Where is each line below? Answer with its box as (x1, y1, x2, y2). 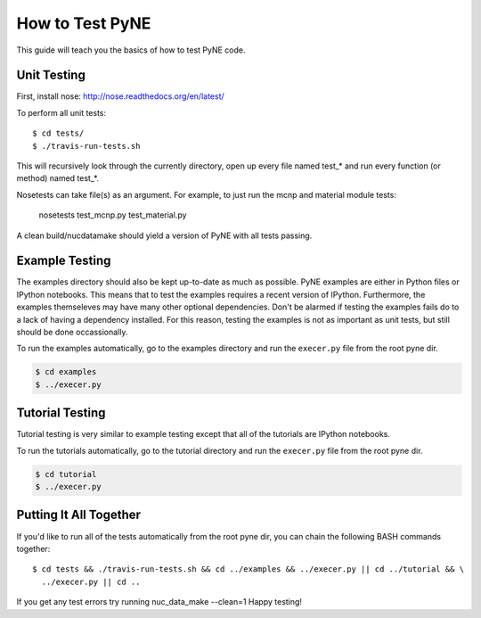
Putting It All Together (16, 507, 142, 523)
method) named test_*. (16, 173, 100, 184)
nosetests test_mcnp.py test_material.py (38, 210, 187, 220)
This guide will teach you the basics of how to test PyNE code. (16, 45, 246, 55)
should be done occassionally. (16, 326, 128, 338)
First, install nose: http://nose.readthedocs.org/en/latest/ (16, 91, 224, 102)
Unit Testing (16, 68, 86, 83)
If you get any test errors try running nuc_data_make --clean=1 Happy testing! (16, 597, 303, 607)
